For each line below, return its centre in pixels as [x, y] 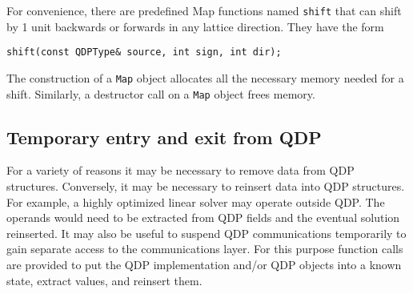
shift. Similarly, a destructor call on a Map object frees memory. [161, 93]
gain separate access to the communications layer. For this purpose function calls [205, 249]
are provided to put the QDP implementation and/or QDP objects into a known [204, 264]
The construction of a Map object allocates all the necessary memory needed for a [205, 77]
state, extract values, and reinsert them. [104, 280]
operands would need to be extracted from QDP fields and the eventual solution [203, 217]
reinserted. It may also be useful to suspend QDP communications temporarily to [206, 233]
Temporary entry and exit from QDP [164, 137]
